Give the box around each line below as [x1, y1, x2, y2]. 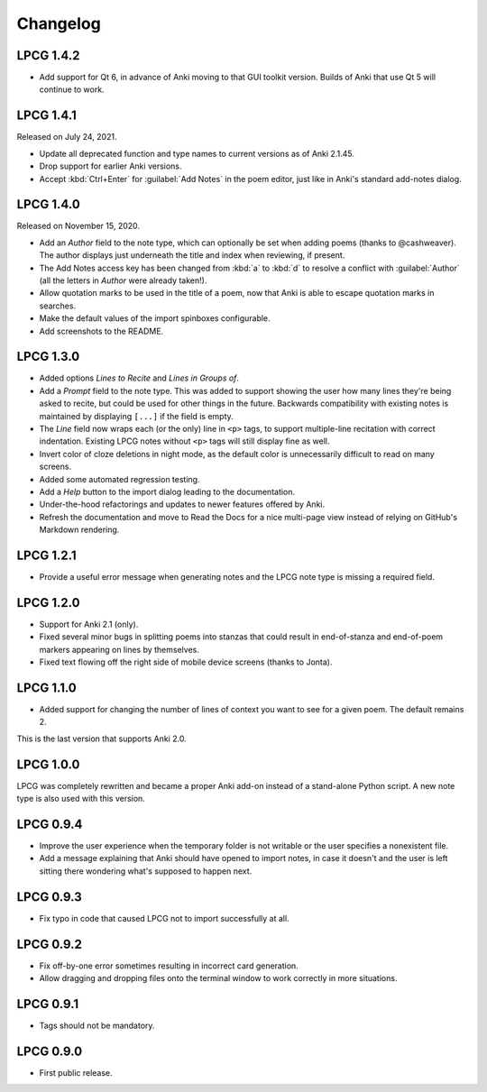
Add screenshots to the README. [39, 326, 164, 336]
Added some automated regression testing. [39, 473, 200, 484]
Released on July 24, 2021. [16, 132, 117, 142]
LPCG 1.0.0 [16, 757, 80, 772]
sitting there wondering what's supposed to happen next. [39, 866, 253, 876]
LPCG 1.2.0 [16, 595, 80, 610]
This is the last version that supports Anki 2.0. [16, 733, 187, 744]
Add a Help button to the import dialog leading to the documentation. [39, 486, 296, 497]
